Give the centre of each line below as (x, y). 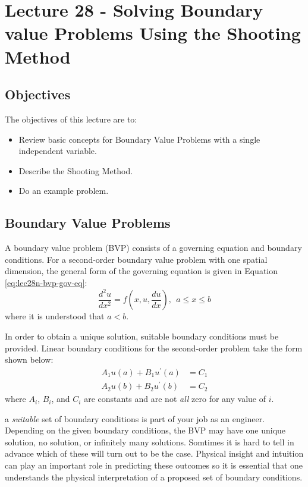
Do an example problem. (64, 191)
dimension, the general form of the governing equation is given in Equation (142, 271)
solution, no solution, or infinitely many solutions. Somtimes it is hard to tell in (150, 442)
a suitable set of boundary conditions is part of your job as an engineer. (135, 418)
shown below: (29, 359)
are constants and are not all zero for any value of (175, 399)
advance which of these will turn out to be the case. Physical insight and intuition (154, 453)
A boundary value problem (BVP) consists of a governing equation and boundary (153, 248)
